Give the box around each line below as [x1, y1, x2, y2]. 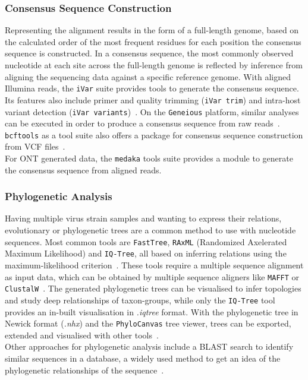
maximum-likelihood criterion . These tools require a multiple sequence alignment [5, 258, 304, 271]
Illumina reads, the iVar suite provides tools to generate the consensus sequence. [5, 82, 299, 94]
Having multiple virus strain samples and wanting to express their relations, [5, 212, 282, 224]
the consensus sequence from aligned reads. [5, 163, 162, 176]
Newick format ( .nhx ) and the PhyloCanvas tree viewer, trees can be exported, [5, 317, 291, 330]
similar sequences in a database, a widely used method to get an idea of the [5, 351, 281, 364]
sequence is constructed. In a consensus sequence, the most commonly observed [5, 47, 294, 59]
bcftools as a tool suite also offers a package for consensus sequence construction [5, 128, 303, 141]
